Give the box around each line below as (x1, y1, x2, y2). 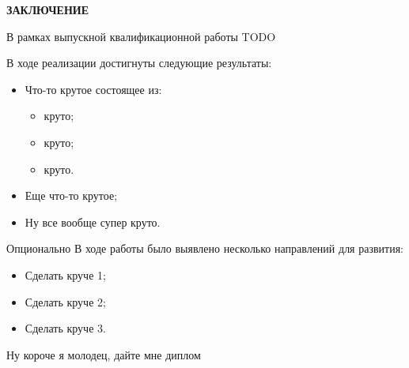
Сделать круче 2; (25, 293, 106, 310)
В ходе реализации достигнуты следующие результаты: (6, 54, 272, 71)
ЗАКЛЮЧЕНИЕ (6, 2, 89, 17)
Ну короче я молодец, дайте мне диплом (6, 346, 201, 362)
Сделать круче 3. (25, 320, 106, 336)
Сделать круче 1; (25, 266, 106, 283)
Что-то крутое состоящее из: (25, 81, 162, 97)
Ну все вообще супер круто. (25, 213, 161, 230)
